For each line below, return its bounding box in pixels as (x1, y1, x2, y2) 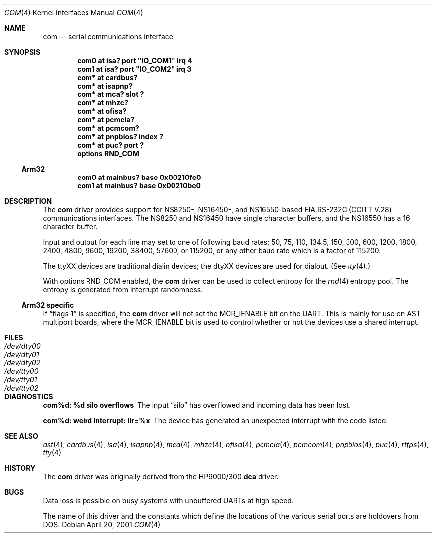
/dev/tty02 (4, 384, 39, 392)
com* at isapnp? (77, 82, 133, 90)
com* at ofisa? (77, 107, 127, 115)
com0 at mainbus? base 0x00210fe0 (77, 173, 201, 181)
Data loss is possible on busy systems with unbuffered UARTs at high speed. (43, 496, 294, 505)
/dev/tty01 (4, 375, 37, 384)
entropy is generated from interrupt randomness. (43, 285, 203, 294)
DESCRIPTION (4, 197, 52, 205)
